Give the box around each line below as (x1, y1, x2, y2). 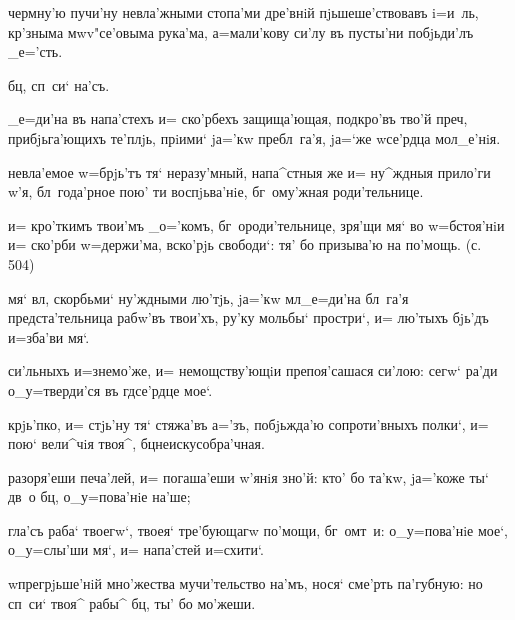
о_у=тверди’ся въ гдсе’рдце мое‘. (8, 379, 213, 400)
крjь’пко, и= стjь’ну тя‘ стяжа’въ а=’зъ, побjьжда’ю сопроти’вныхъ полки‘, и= (8, 413, 489, 434)
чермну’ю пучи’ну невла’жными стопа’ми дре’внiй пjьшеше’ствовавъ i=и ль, (8, 2, 479, 22)
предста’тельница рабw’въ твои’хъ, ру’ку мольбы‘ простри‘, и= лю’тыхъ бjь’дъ (8, 307, 489, 328)
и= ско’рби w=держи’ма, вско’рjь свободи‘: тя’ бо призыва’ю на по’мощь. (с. (8, 234, 482, 255)
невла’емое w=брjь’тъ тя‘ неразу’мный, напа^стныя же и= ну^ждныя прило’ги (8, 161, 491, 182)
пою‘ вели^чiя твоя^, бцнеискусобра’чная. (8, 433, 265, 454)
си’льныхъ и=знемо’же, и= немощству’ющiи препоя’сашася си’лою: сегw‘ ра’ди (8, 360, 498, 381)
